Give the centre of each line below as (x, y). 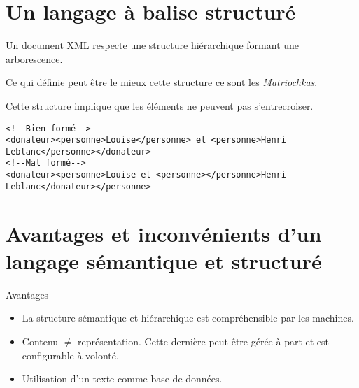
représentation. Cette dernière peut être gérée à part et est (204, 341)
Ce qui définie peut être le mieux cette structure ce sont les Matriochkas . (162, 82)
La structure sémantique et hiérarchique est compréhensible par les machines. (188, 318)
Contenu (40, 341)
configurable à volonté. (70, 355)
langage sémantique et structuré (164, 260)
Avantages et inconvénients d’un (164, 233)
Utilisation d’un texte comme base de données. (122, 379)
